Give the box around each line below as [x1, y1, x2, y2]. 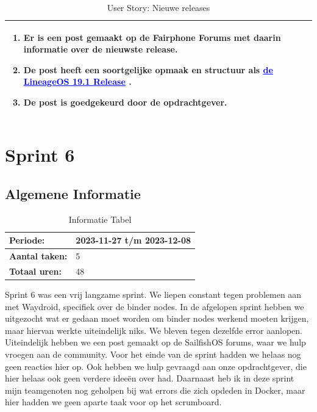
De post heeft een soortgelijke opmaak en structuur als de [23, 63, 273, 76]
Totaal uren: [9, 264, 62, 277]
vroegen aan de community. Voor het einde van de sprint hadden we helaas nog [5, 347, 301, 360]
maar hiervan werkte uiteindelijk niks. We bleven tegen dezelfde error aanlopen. [5, 323, 302, 336]
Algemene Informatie [5, 184, 141, 203]
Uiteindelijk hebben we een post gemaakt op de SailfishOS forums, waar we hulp [5, 336, 306, 349]
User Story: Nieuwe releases [107, 1, 210, 13]
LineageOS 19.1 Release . [23, 75, 132, 88]
